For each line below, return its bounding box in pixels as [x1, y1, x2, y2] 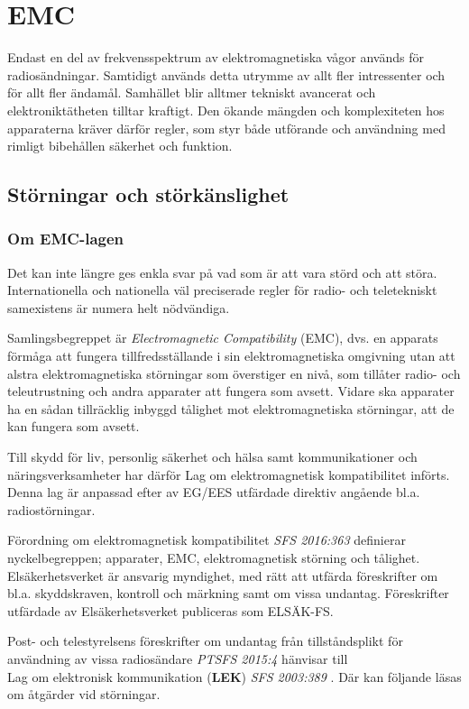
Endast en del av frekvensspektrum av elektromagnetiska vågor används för [7, 48, 424, 67]
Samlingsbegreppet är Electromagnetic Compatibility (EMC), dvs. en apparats [7, 328, 438, 347]
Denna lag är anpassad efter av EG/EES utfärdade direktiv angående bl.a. [7, 483, 420, 502]
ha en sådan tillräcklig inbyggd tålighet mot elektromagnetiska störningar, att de [7, 399, 455, 418]
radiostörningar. [7, 500, 96, 519]
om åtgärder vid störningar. [7, 685, 161, 704]
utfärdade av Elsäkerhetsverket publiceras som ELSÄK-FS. [7, 601, 334, 620]
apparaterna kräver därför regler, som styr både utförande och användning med [7, 118, 446, 137]
